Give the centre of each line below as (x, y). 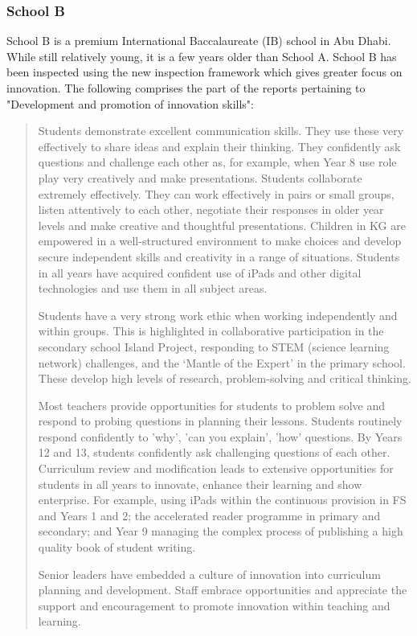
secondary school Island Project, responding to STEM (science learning (214, 346)
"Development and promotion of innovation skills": (130, 103)
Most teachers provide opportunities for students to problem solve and (211, 405)
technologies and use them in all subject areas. (153, 288)
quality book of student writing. (117, 547)
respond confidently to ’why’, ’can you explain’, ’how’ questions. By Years (220, 436)
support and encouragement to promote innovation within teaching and (214, 605)
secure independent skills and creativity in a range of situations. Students (219, 256)
